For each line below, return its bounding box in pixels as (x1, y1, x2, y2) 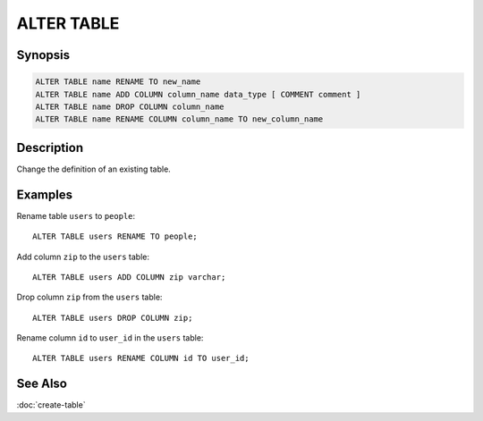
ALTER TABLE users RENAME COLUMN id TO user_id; (32, 353, 250, 364)
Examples (16, 187, 73, 202)
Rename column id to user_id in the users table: (16, 333, 204, 343)
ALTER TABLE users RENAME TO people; (32, 232, 199, 241)
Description (16, 139, 84, 156)
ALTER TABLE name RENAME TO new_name (35, 77, 201, 87)
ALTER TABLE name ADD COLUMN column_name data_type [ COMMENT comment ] (35, 89, 361, 99)
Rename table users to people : (16, 210, 136, 221)
